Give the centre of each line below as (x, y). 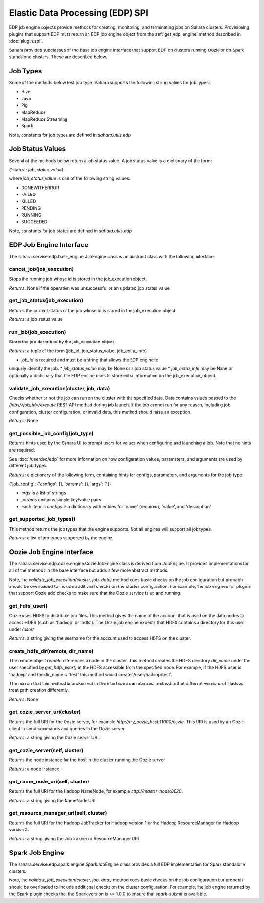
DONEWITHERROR (40, 187)
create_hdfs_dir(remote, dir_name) (51, 651)
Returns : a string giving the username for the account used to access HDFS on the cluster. (100, 638)
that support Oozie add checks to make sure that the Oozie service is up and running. (95, 593)
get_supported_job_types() (42, 519)
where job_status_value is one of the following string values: (70, 178)
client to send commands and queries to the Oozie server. (67, 729)
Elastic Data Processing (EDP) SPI (79, 13)
